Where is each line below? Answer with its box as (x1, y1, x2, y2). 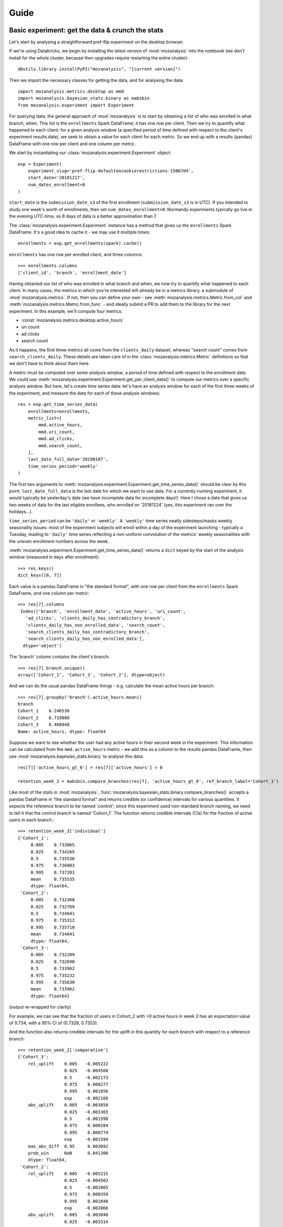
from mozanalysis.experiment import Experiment (18, 102, 134, 108)
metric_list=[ (27, 415, 62, 421)
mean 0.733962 (30, 987, 75, 992)
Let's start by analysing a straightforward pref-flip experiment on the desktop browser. (9, 39, 184, 45)
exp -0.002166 (64, 1095, 109, 1101)
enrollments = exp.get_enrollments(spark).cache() (18, 240, 142, 246)
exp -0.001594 (64, 1137, 109, 1142)
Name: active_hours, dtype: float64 (18, 729, 106, 734)
